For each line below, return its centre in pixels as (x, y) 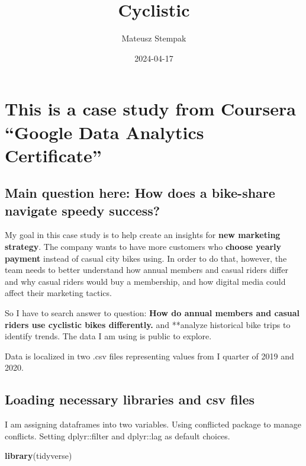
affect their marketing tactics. (58, 293)
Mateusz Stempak (154, 38)
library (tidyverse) (38, 456)
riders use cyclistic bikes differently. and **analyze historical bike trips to (148, 324)
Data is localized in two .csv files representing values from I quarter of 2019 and (149, 356)
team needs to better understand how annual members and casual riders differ (146, 270)
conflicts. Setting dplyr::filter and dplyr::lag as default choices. (117, 436)
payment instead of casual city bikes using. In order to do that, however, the (146, 258)
